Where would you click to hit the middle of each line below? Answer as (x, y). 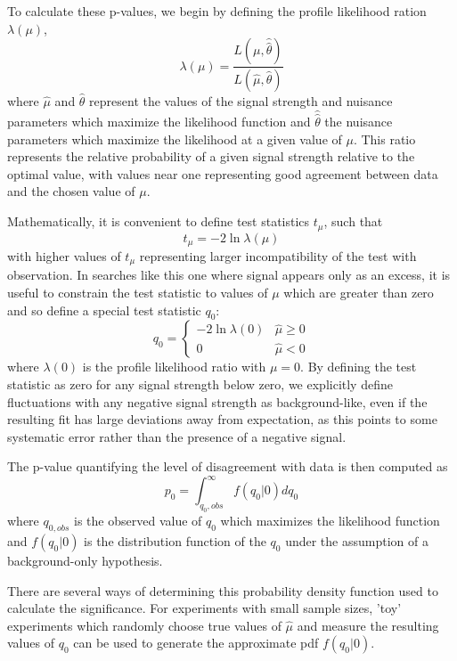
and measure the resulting (368, 625)
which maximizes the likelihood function (330, 521)
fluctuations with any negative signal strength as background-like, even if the (217, 401)
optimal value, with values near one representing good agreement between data (223, 173)
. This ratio (384, 139)
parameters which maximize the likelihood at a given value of (175, 139)
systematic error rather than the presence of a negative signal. (177, 436)
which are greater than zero (359, 293)
